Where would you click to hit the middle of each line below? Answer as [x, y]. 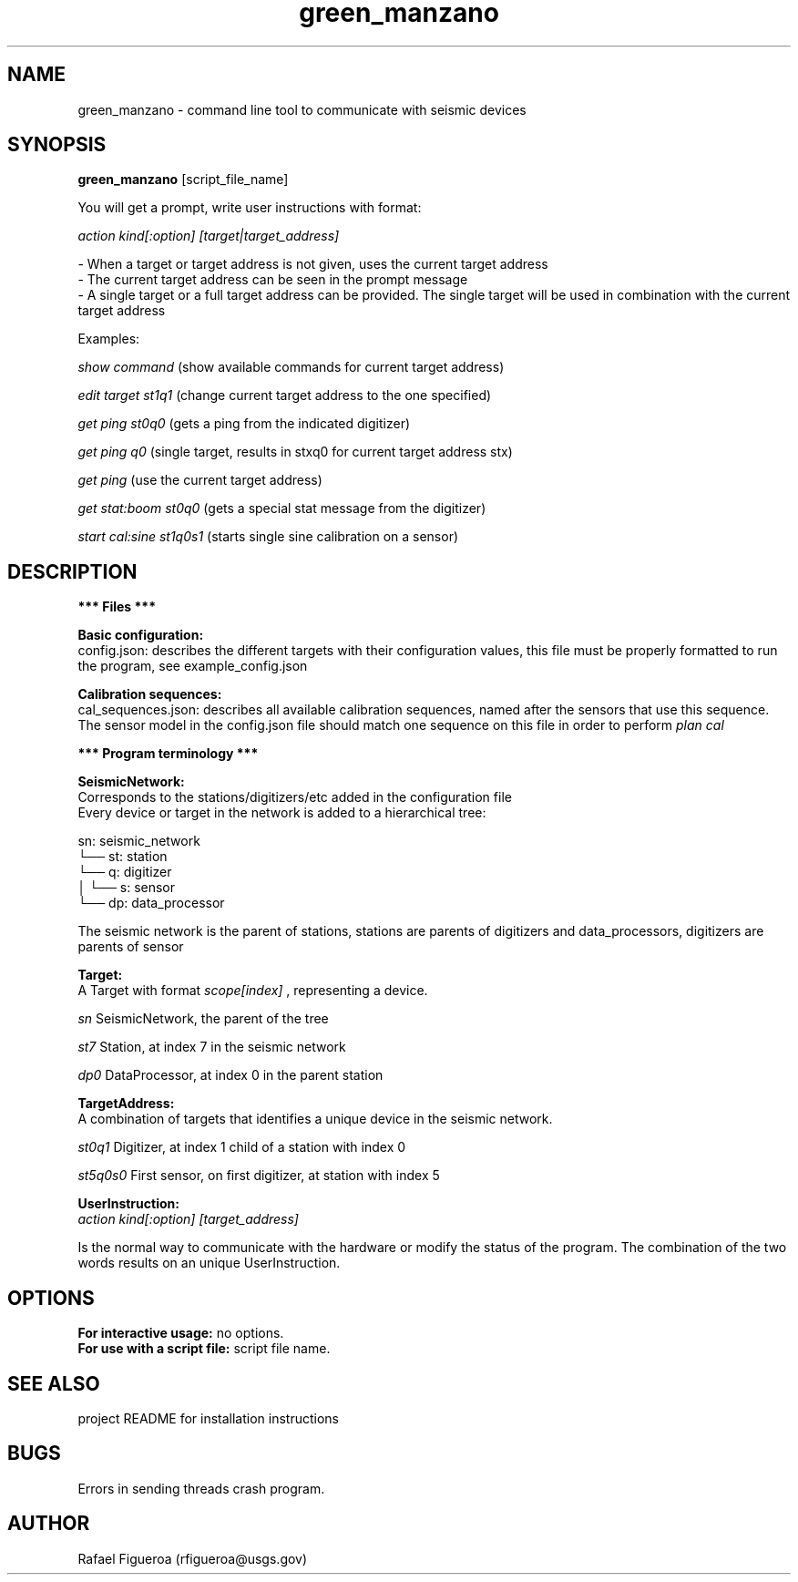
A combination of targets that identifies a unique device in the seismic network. [315, 1119]
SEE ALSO [54, 1383]
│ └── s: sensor [127, 888]
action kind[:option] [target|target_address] [209, 236]
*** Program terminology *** [168, 754]
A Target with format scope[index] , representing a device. [253, 991]
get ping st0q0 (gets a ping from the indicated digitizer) [244, 424]
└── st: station [123, 857]
